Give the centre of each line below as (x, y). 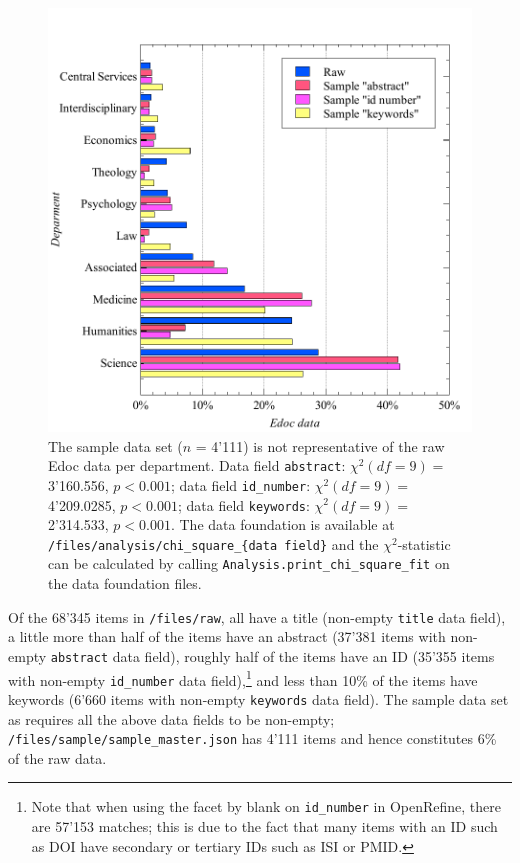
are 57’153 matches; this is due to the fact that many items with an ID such (264, 826)
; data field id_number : (240, 484)
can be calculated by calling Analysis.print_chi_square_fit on (249, 563)
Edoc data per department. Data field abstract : (197, 465)
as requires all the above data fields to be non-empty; (171, 718)
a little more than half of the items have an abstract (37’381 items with (227, 636)
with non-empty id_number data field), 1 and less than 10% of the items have (243, 678)
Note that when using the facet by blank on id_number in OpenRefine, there (266, 806)
